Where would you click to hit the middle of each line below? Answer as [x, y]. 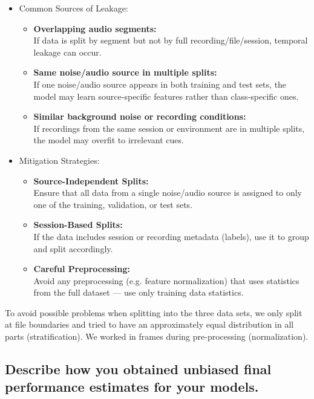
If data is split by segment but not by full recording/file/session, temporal [171, 40]
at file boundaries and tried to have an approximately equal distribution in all [149, 324]
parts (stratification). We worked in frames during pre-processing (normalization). [157, 336]
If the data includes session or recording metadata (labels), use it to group [171, 236]
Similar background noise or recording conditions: [140, 116]
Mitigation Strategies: [59, 160]
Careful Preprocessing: [82, 269]
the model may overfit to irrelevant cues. [109, 140]
